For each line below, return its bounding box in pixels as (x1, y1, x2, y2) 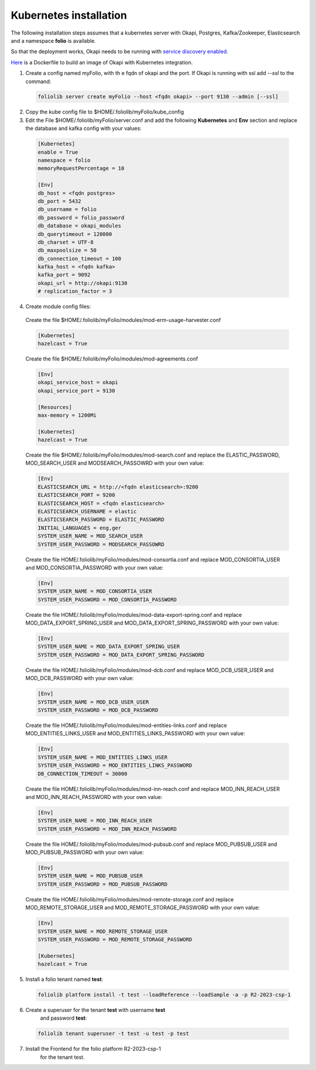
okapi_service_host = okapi (37, 379, 118, 386)
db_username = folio (37, 206, 97, 213)
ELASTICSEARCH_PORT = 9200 (37, 492, 115, 499)
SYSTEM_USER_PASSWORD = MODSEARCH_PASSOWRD (37, 541, 165, 547)
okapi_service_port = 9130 (37, 387, 115, 394)
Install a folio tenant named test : (25, 976, 104, 983)
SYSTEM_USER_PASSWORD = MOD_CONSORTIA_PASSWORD (37, 596, 177, 603)
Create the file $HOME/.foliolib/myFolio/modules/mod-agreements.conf (25, 355, 198, 362)
